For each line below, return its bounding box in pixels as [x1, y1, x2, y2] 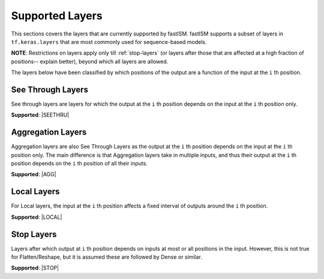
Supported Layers [11, 9, 103, 22]
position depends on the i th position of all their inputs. [11, 160, 148, 167]
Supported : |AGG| [11, 171, 56, 178]
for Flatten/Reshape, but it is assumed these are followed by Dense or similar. [11, 253, 202, 261]
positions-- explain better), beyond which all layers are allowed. [11, 58, 169, 65]
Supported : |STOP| [11, 265, 59, 272]
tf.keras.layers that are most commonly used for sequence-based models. [11, 38, 207, 45]
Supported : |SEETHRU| [11, 111, 70, 118]
